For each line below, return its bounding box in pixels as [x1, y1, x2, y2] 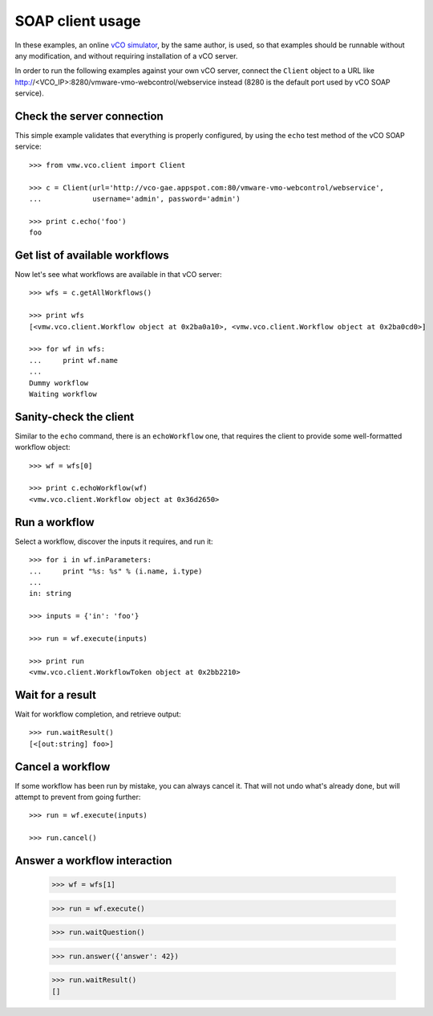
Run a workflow [14, 515, 95, 529]
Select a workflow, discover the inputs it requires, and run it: [14, 537, 213, 546]
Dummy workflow [29, 378, 89, 387]
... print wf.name [29, 356, 119, 365]
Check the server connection [14, 109, 164, 123]
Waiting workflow [29, 390, 97, 398]
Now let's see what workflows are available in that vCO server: [14, 270, 222, 280]
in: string [29, 589, 72, 598]
